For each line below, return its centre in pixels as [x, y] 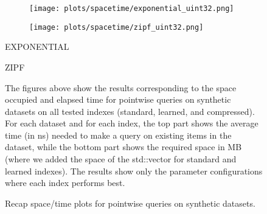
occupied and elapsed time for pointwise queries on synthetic [118, 99]
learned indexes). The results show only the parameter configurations [134, 171]
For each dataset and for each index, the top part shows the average [132, 123]
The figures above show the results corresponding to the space [121, 87]
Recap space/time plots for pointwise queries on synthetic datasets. [130, 203]
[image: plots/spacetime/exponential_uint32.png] [132, 9]
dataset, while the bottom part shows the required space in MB [123, 147]
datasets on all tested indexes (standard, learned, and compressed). [130, 111]
